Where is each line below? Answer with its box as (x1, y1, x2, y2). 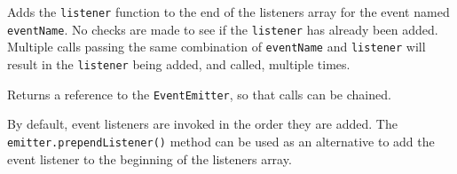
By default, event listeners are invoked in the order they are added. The (7, 115, 398, 133)
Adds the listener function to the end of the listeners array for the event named (7, 3, 450, 20)
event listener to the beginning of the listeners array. (7, 149, 292, 168)
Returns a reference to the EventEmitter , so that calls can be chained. (7, 84, 391, 103)
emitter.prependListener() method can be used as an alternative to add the (7, 131, 435, 150)
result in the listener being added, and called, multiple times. (7, 54, 351, 73)
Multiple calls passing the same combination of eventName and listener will (7, 37, 426, 56)
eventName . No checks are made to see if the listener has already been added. (7, 20, 438, 38)
